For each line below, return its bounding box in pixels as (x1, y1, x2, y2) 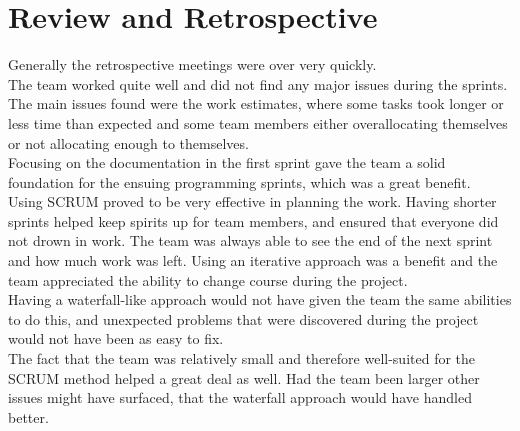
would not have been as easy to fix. (8, 328, 224, 349)
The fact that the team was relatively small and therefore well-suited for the (8, 348, 476, 369)
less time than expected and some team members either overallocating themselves (8, 112, 508, 133)
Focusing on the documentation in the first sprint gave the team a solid (8, 152, 446, 173)
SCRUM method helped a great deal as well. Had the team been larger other (8, 367, 480, 388)
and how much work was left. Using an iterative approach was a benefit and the (8, 250, 498, 271)
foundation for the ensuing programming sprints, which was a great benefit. (8, 171, 471, 192)
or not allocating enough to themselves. (8, 132, 249, 153)
